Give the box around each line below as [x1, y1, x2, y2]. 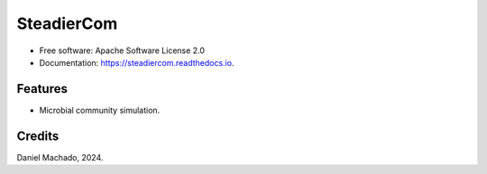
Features [16, 81, 68, 96]
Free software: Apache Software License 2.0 [39, 45, 206, 56]
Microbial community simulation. [39, 105, 161, 115]
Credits [16, 128, 60, 143]
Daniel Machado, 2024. [16, 151, 104, 162]
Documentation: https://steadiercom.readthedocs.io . [39, 57, 234, 68]
